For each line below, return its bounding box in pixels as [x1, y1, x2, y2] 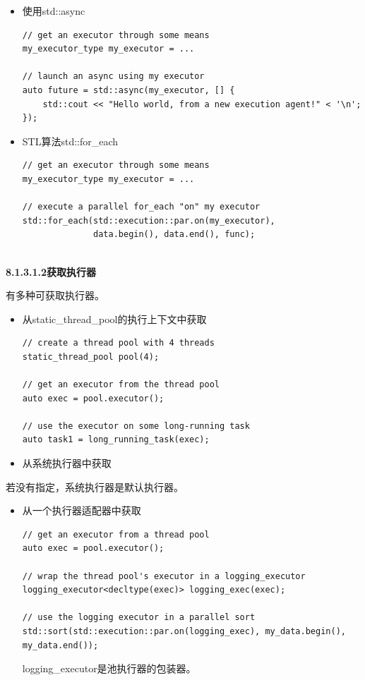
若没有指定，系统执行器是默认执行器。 [6, 479, 184, 494]
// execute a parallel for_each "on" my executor [22, 202, 261, 212]
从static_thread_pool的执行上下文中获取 [22, 311, 207, 326]
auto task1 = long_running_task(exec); [22, 435, 210, 445]
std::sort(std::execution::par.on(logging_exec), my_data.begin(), [22, 626, 346, 636]
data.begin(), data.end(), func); [93, 229, 256, 240]
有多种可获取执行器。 [6, 288, 104, 303]
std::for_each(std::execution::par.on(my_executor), [22, 215, 275, 226]
